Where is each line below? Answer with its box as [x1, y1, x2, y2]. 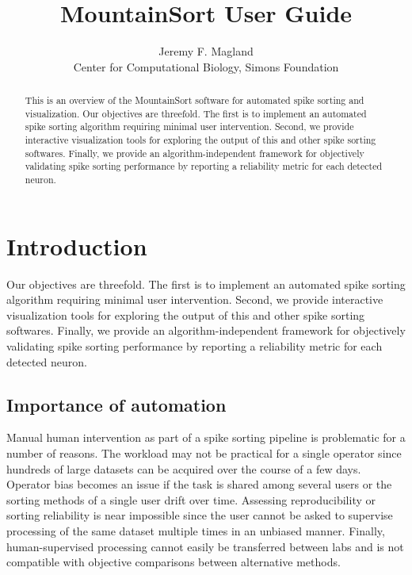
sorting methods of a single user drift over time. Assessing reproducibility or [6, 491, 376, 508]
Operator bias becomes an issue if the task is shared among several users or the [6, 476, 392, 493]
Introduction [6, 229, 147, 262]
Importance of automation [6, 392, 227, 416]
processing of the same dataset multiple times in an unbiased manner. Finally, [6, 522, 385, 539]
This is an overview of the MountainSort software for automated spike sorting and [25, 94, 364, 107]
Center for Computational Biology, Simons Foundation [73, 58, 339, 75]
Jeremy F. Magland [158, 43, 254, 59]
